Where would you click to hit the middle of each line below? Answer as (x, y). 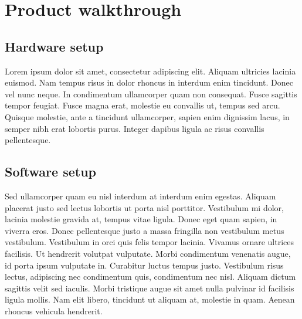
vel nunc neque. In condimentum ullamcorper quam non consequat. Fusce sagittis (151, 94)
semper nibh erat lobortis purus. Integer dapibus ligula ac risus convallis (135, 128)
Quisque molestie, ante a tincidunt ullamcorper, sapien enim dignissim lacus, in (147, 116)
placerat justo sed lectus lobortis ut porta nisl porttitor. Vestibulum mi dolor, (144, 207)
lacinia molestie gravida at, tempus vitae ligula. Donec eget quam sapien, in (141, 219)
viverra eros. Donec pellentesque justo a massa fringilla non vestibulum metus (145, 230)
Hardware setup (54, 46)
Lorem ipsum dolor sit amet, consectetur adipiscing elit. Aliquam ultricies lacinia (150, 71)
